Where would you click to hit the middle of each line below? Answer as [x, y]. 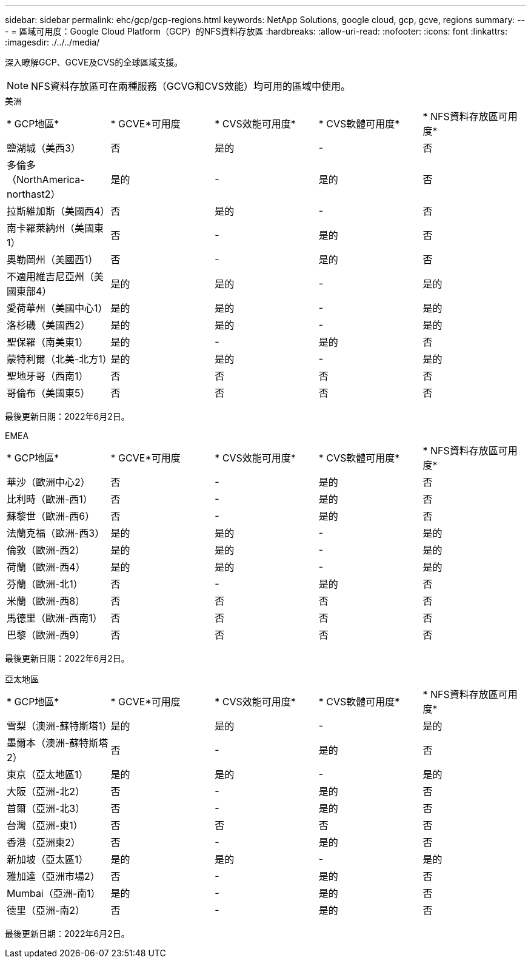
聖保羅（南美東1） [48, 342]
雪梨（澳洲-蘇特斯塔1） [59, 726]
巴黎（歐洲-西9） [46, 635]
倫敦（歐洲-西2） [46, 550]
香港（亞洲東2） [44, 842]
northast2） [34, 194]
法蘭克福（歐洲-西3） [56, 533]
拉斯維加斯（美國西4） [58, 211]
